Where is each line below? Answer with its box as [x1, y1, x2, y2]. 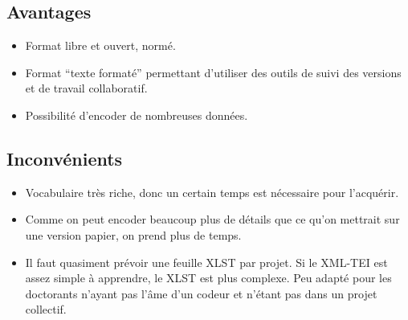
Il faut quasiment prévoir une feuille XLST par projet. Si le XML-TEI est [25, 253, 388, 270]
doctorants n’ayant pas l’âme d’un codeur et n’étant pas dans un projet [25, 285, 377, 302]
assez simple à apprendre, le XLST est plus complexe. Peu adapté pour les [25, 269, 392, 286]
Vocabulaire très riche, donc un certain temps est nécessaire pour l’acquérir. [25, 183, 399, 200]
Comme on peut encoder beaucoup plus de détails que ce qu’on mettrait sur [25, 211, 400, 228]
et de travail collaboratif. [25, 80, 148, 96]
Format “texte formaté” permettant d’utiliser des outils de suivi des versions [25, 64, 402, 80]
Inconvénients [6, 146, 123, 170]
